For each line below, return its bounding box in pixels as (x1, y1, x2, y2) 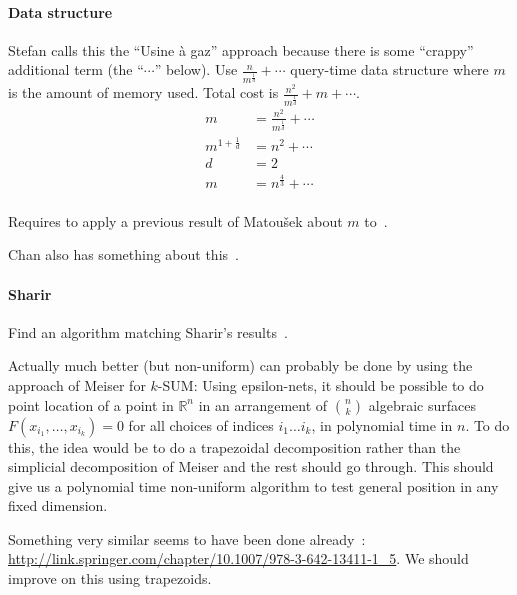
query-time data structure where (290, 59, 489, 80)
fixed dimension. (8, 495, 108, 516)
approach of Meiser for (8, 374, 146, 395)
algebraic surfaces (368, 394, 476, 415)
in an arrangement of (198, 394, 328, 415)
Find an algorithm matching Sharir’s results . (8, 321, 288, 342)
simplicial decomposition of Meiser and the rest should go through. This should (8, 456, 494, 477)
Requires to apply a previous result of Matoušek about (8, 210, 343, 231)
